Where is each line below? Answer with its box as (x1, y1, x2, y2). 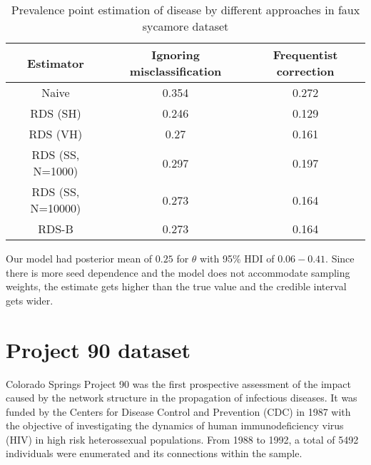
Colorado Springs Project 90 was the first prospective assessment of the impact (6, 376, 351, 391)
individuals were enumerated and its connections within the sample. (6, 446, 303, 461)
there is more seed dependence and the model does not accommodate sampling (6, 265, 350, 280)
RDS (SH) (30, 105, 81, 121)
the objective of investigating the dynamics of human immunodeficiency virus (6, 418, 344, 433)
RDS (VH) (29, 126, 83, 142)
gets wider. (6, 292, 54, 307)
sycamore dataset (142, 18, 229, 34)
